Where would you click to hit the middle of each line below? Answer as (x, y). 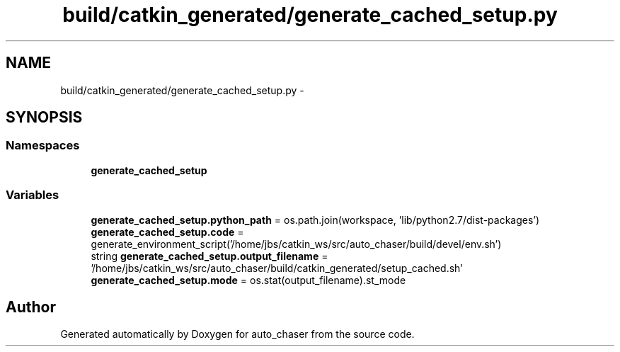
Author (31, 307)
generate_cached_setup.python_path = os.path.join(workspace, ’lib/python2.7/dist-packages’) (315, 220)
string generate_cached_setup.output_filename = (209, 256)
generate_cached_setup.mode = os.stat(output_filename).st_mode (248, 280)
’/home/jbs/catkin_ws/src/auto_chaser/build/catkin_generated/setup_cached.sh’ (277, 268)
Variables (33, 195)
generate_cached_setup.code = (167, 232)
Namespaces (43, 146)
